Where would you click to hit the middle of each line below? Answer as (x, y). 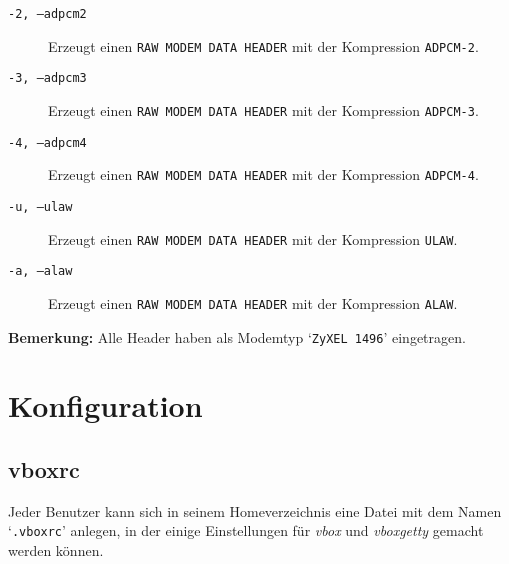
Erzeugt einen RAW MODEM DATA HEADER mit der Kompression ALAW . (253, 302)
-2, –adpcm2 (47, 14)
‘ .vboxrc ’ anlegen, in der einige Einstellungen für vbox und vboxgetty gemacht (246, 530)
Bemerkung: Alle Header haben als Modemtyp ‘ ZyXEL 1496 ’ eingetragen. (237, 336)
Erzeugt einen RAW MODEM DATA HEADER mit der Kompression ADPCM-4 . (263, 174)
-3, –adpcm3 (47, 78)
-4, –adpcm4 (47, 142)
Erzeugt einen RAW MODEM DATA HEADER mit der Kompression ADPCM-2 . (263, 45)
